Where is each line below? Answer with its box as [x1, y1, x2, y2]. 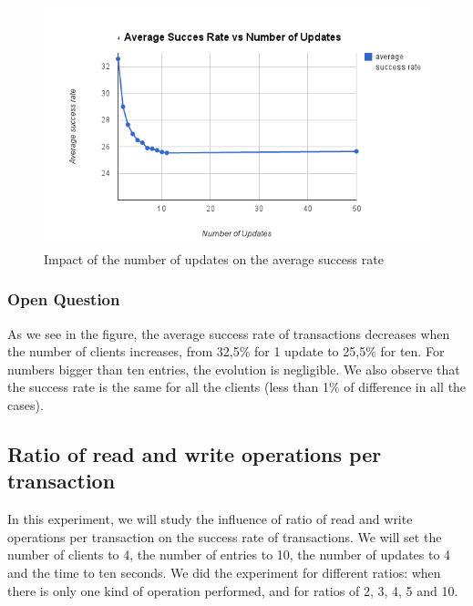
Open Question [7, 288, 120, 311]
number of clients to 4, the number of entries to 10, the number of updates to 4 [7, 545, 451, 564]
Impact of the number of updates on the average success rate [44, 249, 384, 268]
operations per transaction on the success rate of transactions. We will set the [7, 527, 442, 546]
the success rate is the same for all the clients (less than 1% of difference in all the [7, 377, 467, 396]
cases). [7, 395, 44, 414]
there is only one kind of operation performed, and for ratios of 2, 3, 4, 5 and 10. [7, 580, 458, 600]
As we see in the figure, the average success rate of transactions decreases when [7, 324, 450, 343]
